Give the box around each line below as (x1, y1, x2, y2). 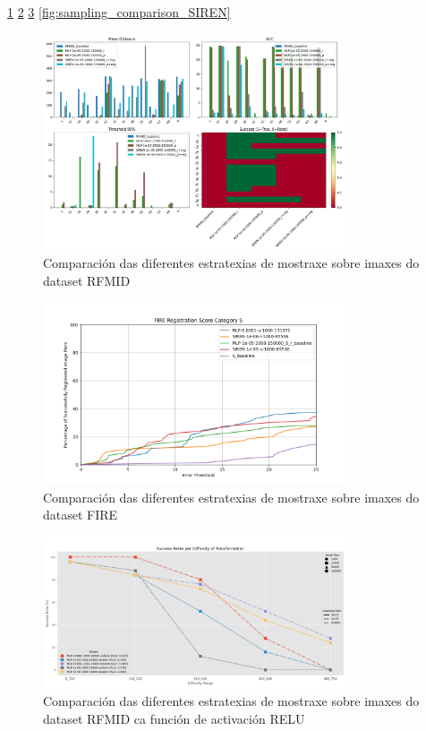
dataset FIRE (43, 505, 118, 524)
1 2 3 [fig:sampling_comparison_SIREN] (7, 3, 231, 21)
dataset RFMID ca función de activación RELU (43, 709, 305, 727)
